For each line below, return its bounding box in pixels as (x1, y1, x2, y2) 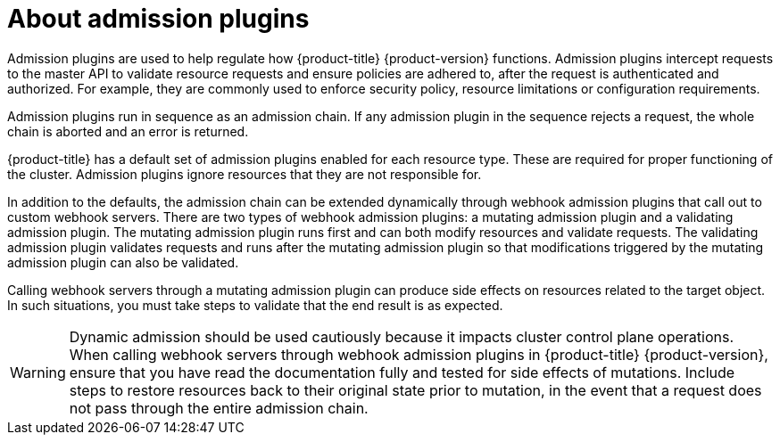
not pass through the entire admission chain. (69, 398, 369, 417)
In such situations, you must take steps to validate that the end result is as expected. (7, 297, 503, 313)
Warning (10, 363, 66, 381)
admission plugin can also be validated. (7, 254, 239, 270)
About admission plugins (7, 4, 310, 34)
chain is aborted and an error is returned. (7, 123, 249, 139)
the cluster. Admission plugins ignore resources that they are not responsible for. (7, 166, 482, 182)
